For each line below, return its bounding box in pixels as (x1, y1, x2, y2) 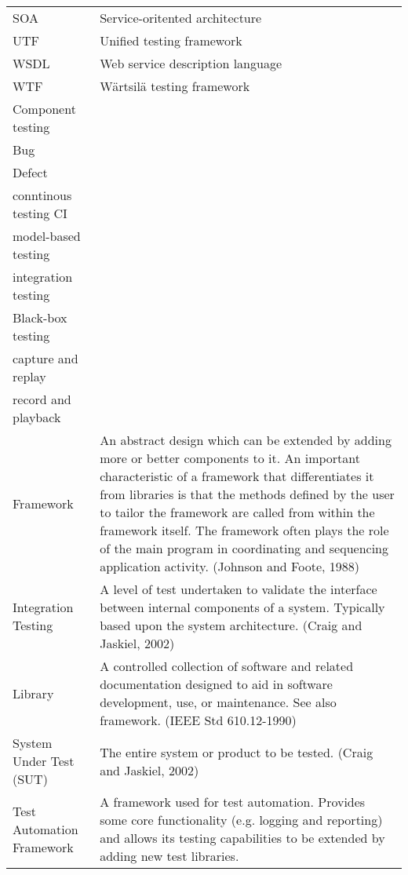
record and (13, 390, 71, 408)
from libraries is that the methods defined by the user (100, 485, 395, 503)
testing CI (13, 204, 67, 222)
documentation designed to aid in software (100, 675, 333, 693)
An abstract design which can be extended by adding (100, 431, 392, 449)
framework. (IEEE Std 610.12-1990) (100, 711, 297, 729)
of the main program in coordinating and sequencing (100, 539, 388, 557)
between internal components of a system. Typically (100, 598, 385, 616)
